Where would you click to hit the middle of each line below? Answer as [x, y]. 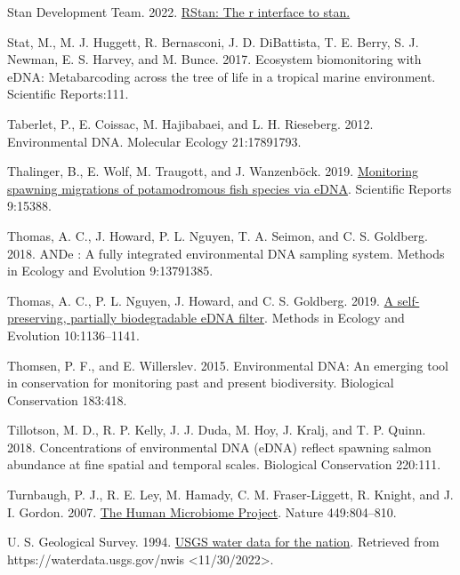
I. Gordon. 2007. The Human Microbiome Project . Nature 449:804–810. [202, 511]
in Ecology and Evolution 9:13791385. [110, 271]
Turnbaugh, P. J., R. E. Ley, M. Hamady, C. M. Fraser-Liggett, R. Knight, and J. [230, 495]
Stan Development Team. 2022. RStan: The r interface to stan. [179, 12]
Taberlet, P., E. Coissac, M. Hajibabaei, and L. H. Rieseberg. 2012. [190, 123]
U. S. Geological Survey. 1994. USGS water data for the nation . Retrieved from [223, 542]
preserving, [37, 318]
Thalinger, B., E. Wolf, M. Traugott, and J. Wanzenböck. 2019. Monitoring [213, 171]
